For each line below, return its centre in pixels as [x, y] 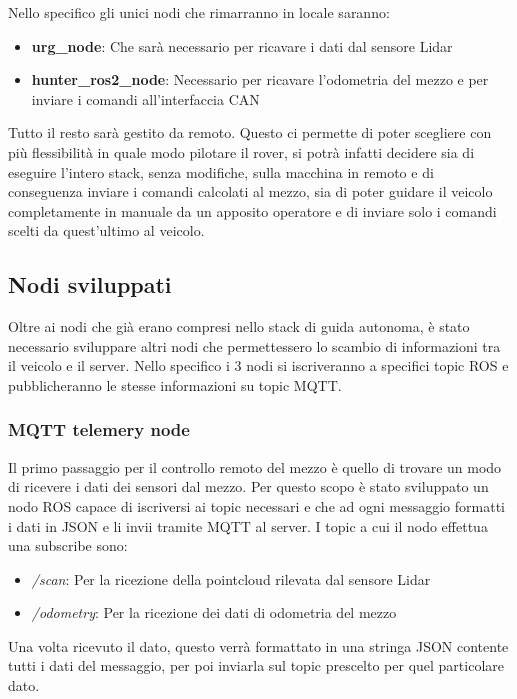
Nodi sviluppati [90, 284]
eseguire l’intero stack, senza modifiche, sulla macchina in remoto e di [221, 171]
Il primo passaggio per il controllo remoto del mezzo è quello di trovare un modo [255, 466]
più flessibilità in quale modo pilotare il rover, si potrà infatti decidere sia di [241, 151]
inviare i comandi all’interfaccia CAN [145, 98]
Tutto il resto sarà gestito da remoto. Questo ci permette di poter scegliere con [250, 132]
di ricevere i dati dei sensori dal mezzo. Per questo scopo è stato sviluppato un [248, 486]
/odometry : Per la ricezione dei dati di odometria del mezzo [214, 612]
